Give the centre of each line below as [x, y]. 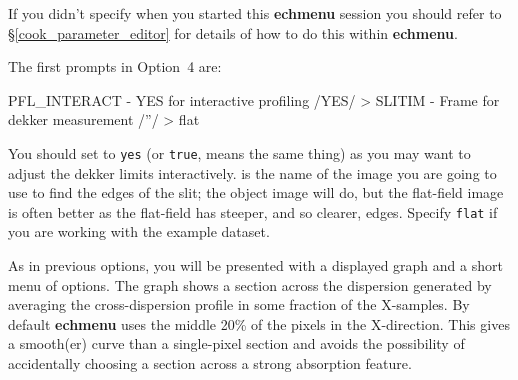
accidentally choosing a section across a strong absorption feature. [210, 363]
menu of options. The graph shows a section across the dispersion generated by [250, 284]
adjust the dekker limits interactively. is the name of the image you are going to [252, 172]
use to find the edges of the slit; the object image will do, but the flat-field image [256, 192]
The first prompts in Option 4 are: [115, 66]
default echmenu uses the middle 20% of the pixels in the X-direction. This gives [259, 323]
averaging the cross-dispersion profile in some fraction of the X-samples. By [239, 304]
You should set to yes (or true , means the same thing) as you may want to [239, 152]
